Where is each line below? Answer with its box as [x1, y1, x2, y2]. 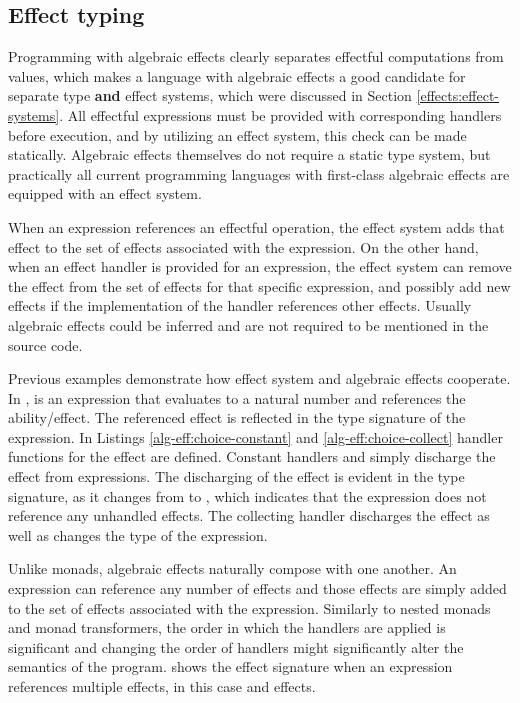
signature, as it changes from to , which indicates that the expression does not [8, 485, 487, 506]
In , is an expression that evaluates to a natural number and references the [8, 387, 466, 408]
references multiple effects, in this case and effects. [8, 676, 316, 697]
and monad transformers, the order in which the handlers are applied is [8, 617, 446, 638]
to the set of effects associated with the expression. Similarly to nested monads [8, 597, 491, 618]
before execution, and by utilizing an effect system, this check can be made [8, 124, 467, 145]
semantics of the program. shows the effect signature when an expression [8, 656, 453, 677]
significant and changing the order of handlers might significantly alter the [8, 636, 464, 657]
